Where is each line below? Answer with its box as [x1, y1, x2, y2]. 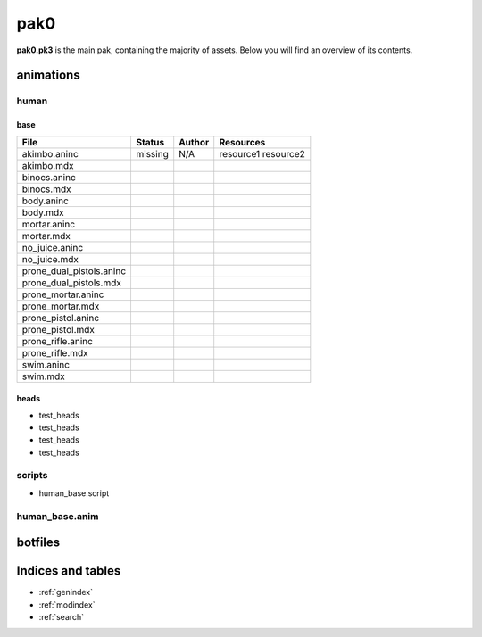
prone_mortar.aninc [21, 288, 104, 301]
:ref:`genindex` [38, 587, 94, 598]
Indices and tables [16, 563, 121, 579]
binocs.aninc [21, 170, 76, 183]
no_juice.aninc [21, 241, 84, 253]
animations [16, 68, 80, 83]
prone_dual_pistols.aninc [21, 264, 127, 277]
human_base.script [38, 487, 110, 499]
